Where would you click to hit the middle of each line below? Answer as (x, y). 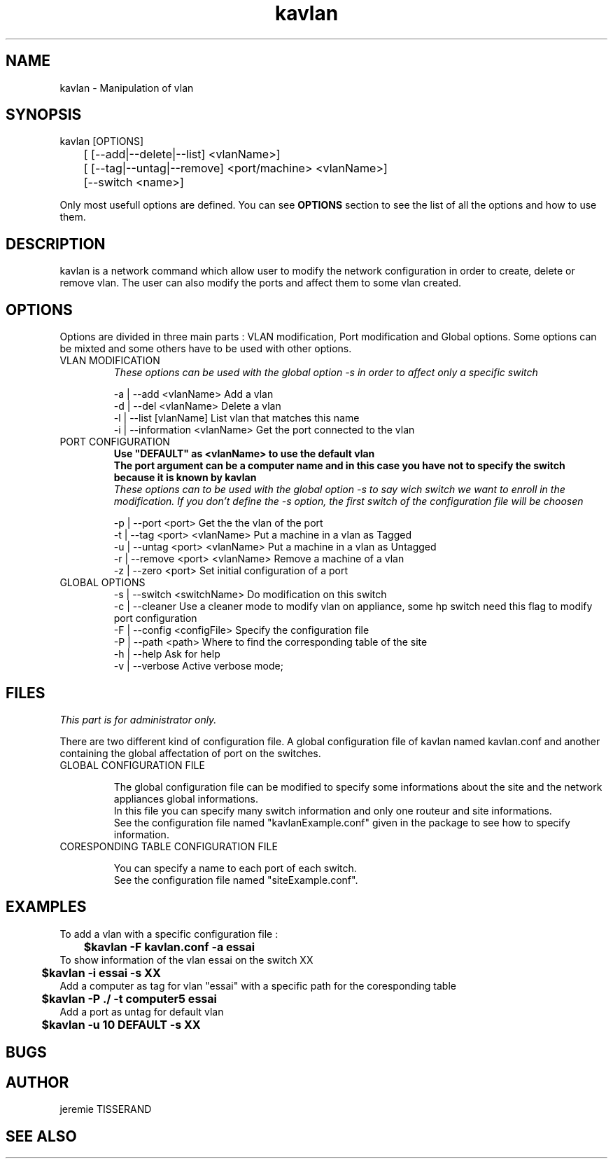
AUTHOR (37, 1082)
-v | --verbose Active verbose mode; (198, 666)
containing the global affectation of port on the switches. (190, 753)
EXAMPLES (46, 907)
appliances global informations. (186, 798)
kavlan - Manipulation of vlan (127, 88)
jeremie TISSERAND (106, 1109)
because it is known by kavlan (185, 478)
